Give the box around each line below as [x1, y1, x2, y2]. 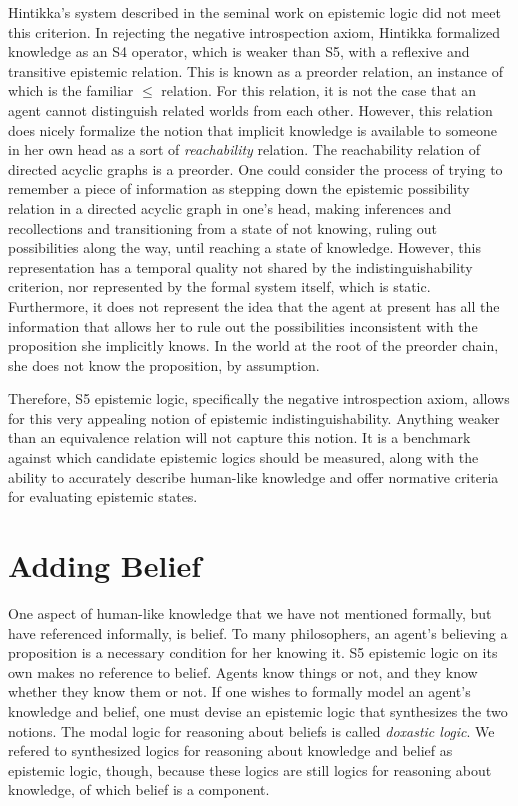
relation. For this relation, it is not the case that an [161, 80, 477, 101]
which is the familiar [8, 80, 134, 101]
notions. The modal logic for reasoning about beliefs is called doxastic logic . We [8, 720, 495, 741]
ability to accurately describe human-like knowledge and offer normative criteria [8, 466, 499, 487]
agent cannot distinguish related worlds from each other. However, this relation [8, 99, 493, 120]
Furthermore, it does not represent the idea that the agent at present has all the [8, 295, 500, 316]
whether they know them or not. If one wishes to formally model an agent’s [8, 681, 471, 702]
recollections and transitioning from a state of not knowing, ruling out [8, 217, 437, 238]
